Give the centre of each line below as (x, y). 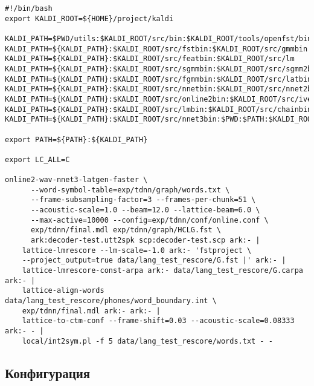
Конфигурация (48, 372)
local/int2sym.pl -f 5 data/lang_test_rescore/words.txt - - (147, 341)
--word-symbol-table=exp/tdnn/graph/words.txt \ (130, 190)
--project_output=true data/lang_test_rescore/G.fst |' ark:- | (154, 260)
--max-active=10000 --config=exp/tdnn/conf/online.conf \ (149, 220)
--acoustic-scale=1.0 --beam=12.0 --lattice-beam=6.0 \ (145, 210)
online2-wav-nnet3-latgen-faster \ (76, 180)
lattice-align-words (63, 291)
